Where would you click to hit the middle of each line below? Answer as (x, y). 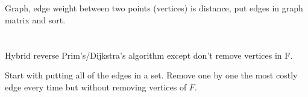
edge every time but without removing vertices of (96, 87)
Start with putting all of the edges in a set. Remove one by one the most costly (151, 75)
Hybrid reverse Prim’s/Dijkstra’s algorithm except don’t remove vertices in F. (149, 55)
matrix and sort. (35, 19)
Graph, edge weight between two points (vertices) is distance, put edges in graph (154, 8)
